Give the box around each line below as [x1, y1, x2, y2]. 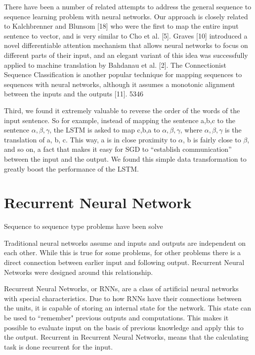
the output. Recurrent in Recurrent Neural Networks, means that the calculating [4, 332, 249, 342]
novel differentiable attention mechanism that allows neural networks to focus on [4, 40, 248, 50]
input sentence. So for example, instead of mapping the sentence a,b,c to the [4, 115, 236, 125]
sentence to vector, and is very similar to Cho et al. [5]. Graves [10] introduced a [4, 30, 248, 41]
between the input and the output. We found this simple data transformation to [4, 153, 247, 164]
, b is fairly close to [183, 134, 241, 144]
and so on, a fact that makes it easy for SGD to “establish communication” [4, 144, 232, 154]
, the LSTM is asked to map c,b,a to [49, 125, 160, 135]
